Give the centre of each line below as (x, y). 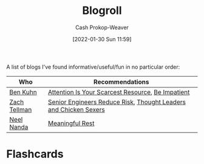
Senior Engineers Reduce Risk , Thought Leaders (117, 102)
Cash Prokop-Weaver (102, 27)
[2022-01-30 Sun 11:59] (102, 39)
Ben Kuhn (23, 92)
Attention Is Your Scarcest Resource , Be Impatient (119, 92)
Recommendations (121, 81)
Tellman (21, 109)
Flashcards (35, 154)
